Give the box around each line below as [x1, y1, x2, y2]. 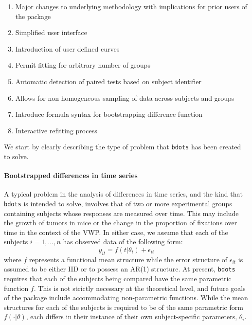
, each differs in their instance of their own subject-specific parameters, [26, 311, 237, 322]
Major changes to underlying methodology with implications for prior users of [15, 1, 248, 11]
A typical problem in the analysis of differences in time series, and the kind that [4, 189, 243, 199]
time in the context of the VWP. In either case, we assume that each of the [4, 227, 228, 237]
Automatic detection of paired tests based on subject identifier [15, 76, 202, 86]
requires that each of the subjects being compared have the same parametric [4, 273, 232, 284]
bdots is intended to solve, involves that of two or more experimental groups [4, 198, 232, 208]
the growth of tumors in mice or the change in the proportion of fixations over [4, 217, 237, 228]
